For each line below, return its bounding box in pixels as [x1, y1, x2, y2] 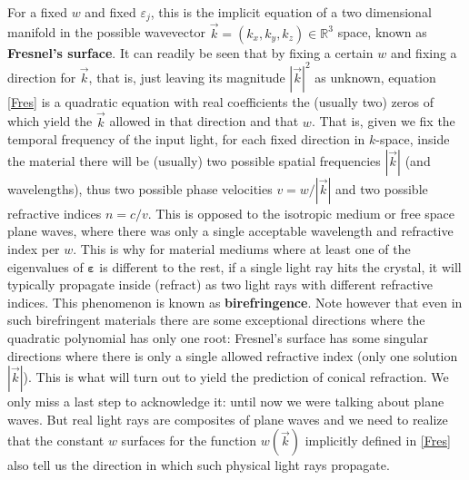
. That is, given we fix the [311, 112, 455, 131]
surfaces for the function [121, 431, 257, 450]
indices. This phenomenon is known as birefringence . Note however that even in [7, 292, 463, 311]
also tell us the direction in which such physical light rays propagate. [7, 456, 390, 475]
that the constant [7, 431, 105, 450]
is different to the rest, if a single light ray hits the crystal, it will [99, 257, 462, 276]
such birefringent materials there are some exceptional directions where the [7, 310, 425, 329]
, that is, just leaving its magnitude [88, 67, 285, 86]
